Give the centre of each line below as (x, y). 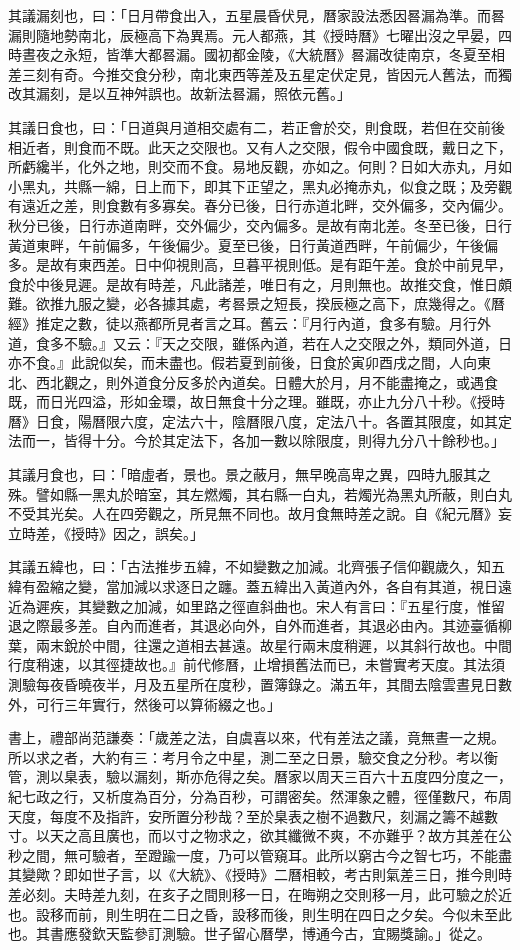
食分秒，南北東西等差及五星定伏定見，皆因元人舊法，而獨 (322, 73)
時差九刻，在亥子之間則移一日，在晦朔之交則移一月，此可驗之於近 (294, 893)
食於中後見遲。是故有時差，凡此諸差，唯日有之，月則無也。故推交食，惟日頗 (260, 283)
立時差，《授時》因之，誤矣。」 (106, 532)
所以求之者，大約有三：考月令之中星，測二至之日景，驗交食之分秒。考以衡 (253, 756)
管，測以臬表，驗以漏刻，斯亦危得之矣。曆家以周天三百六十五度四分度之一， (260, 776)
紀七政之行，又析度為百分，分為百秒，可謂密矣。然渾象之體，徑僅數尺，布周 (260, 795)
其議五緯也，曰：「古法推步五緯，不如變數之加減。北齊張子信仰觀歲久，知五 (256, 566)
